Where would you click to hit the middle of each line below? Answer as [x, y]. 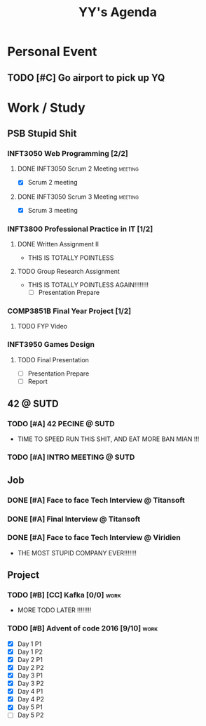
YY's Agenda [118, 12]
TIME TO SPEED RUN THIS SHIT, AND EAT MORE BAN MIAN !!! [108, 439]
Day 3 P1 [30, 675]
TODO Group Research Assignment [69, 271]
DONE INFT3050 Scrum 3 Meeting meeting [78, 197]
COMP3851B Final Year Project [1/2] [69, 311]
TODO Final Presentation [53, 359]
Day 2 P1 [30, 659]
